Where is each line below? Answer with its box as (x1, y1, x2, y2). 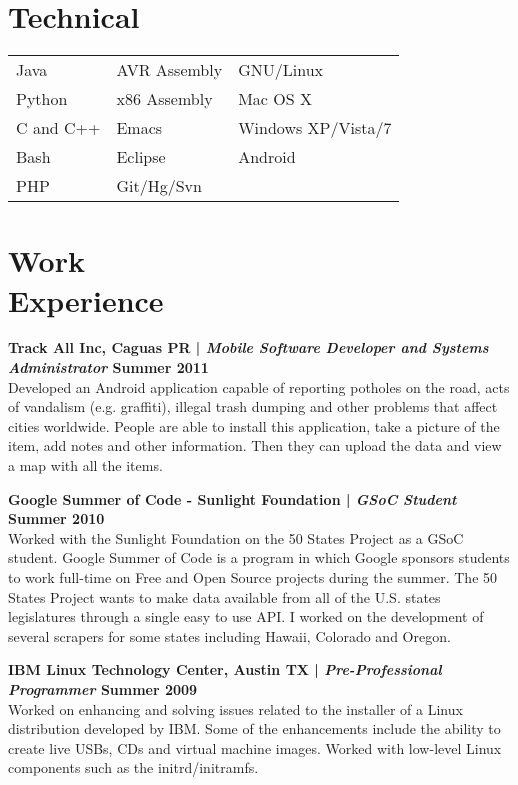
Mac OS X (238, 87, 312, 111)
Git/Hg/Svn (116, 174, 202, 198)
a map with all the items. (8, 455, 163, 475)
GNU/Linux (238, 58, 323, 82)
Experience (8, 279, 164, 320)
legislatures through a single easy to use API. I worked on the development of (8, 606, 484, 627)
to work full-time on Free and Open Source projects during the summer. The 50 (8, 566, 498, 587)
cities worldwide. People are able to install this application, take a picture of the (8, 415, 500, 436)
